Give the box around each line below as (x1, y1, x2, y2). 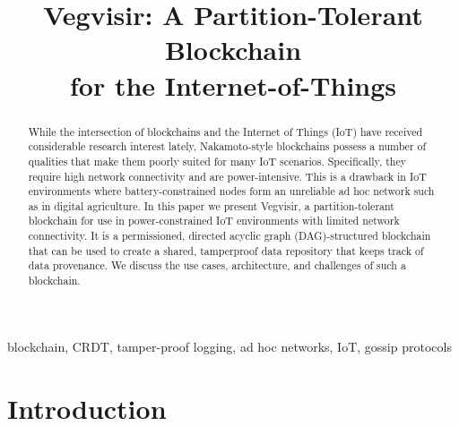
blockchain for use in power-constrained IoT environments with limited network (28, 213, 400, 228)
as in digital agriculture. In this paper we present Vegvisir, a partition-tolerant (28, 198, 394, 213)
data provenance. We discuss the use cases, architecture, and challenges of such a (28, 258, 406, 273)
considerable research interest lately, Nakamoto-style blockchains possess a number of (28, 139, 427, 154)
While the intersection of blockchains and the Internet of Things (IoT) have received (28, 124, 423, 139)
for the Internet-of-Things (69, 66, 397, 103)
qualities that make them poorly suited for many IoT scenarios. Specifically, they (28, 153, 406, 168)
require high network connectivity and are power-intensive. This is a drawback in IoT (28, 168, 427, 183)
